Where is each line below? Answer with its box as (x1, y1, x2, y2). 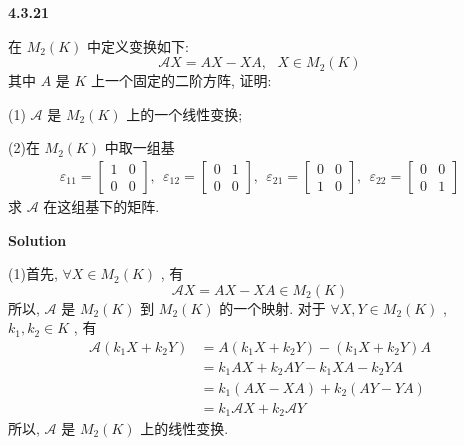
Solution (8, 229, 67, 250)
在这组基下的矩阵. (43, 196, 160, 216)
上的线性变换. (140, 418, 229, 438)
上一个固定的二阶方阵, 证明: (91, 70, 272, 91)
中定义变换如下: (86, 35, 189, 56)
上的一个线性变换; (126, 103, 243, 124)
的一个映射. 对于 (219, 297, 326, 318)
